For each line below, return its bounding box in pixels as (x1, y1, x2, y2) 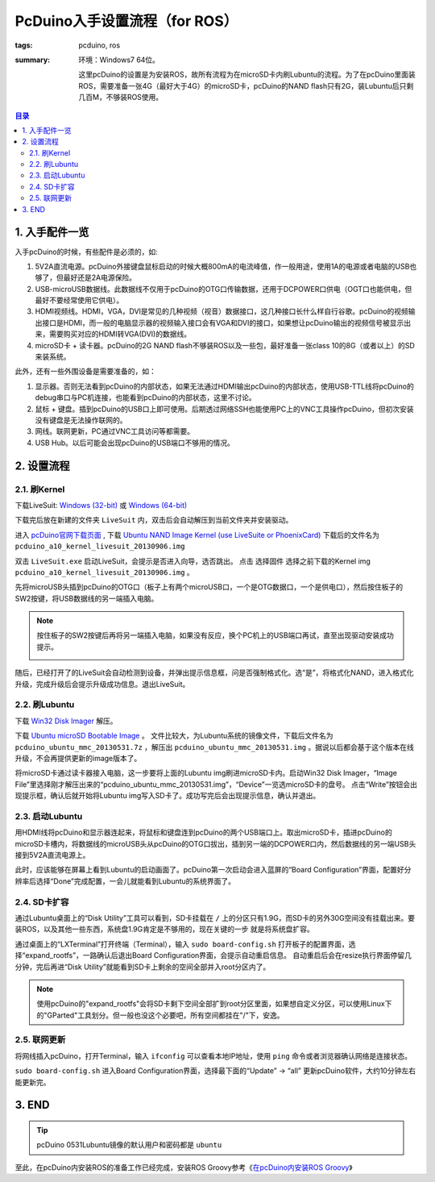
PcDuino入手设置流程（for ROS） (14, 12, 238, 30)
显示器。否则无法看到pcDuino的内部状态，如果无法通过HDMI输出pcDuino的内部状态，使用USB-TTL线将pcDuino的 (35, 381, 414, 391)
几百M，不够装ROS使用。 (78, 93, 164, 102)
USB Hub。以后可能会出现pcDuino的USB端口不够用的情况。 (35, 438, 235, 447)
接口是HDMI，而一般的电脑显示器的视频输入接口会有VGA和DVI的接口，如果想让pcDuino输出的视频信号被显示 (41, 318, 404, 327)
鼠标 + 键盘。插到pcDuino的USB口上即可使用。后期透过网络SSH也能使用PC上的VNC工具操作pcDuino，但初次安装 (35, 404, 414, 414)
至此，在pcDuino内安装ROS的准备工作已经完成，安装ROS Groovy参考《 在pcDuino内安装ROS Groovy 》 (14, 1162, 353, 1172)
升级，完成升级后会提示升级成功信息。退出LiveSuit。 (14, 679, 190, 689)
